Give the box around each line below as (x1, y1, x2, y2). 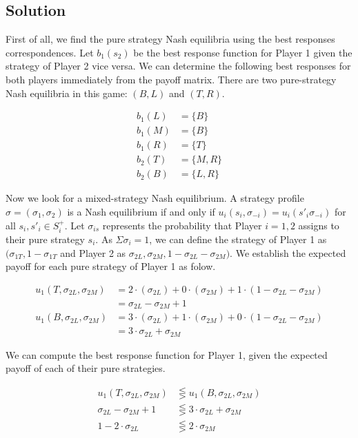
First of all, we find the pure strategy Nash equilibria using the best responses (6, 32, 335, 46)
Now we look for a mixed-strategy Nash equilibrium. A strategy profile (6, 191, 304, 205)
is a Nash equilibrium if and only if (67, 204, 215, 218)
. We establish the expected (230, 245, 346, 260)
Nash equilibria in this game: (6, 85, 128, 100)
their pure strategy (6, 231, 85, 246)
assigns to (298, 218, 339, 232)
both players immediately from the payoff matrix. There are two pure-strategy (6, 72, 337, 86)
